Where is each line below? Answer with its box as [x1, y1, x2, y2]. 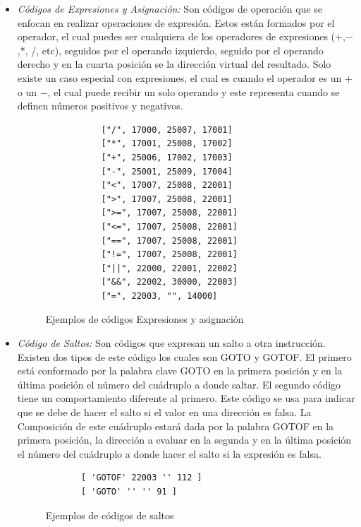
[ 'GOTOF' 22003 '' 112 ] [80, 473, 202, 483]
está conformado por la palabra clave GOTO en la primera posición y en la [17, 363, 343, 378]
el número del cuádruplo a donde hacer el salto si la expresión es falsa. [17, 446, 322, 461]
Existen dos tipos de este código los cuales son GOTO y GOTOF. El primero [17, 349, 352, 364]
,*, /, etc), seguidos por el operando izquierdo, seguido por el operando [17, 42, 324, 57]
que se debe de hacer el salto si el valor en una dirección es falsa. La [17, 405, 312, 420]
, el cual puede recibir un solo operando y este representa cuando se [47, 84, 340, 99]
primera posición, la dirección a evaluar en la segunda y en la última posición [17, 432, 352, 447]
